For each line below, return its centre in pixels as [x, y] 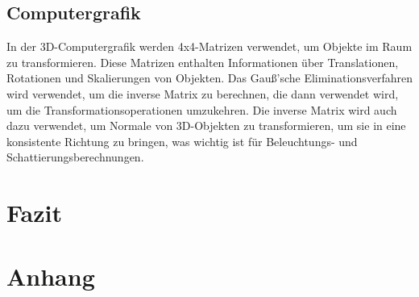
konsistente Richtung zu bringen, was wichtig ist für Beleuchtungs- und [182, 141]
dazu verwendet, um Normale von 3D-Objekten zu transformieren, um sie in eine [206, 125]
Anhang [51, 276]
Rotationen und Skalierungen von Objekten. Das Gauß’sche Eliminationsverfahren [209, 78]
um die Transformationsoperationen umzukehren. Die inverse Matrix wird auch [202, 109]
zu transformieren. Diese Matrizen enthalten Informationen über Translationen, [203, 62]
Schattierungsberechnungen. [75, 157]
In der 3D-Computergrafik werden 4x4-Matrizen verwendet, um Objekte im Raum [209, 46]
